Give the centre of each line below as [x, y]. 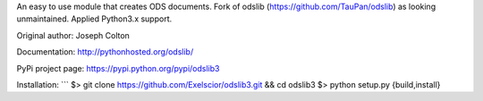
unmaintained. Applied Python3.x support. [94, 19]
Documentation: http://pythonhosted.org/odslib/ [105, 52]
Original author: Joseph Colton [73, 35]
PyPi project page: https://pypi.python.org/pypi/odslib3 [118, 68]
